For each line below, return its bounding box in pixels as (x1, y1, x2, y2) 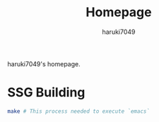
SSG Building (7, 85, 86, 101)
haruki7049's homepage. (7, 59, 81, 68)
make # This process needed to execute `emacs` (7, 107, 151, 115)
